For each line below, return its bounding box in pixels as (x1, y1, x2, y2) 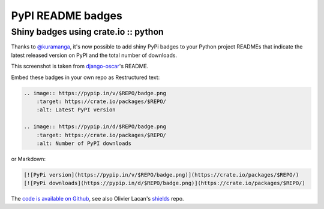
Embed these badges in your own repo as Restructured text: (11, 74, 160, 81)
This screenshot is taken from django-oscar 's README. (11, 63, 149, 70)
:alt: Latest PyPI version (36, 107, 116, 113)
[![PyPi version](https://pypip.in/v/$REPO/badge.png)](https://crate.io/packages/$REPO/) (23, 171, 299, 178)
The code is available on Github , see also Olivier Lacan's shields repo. (11, 195, 184, 202)
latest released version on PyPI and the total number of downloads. (11, 52, 177, 59)
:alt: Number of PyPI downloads (36, 140, 132, 147)
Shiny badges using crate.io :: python (11, 26, 164, 37)
